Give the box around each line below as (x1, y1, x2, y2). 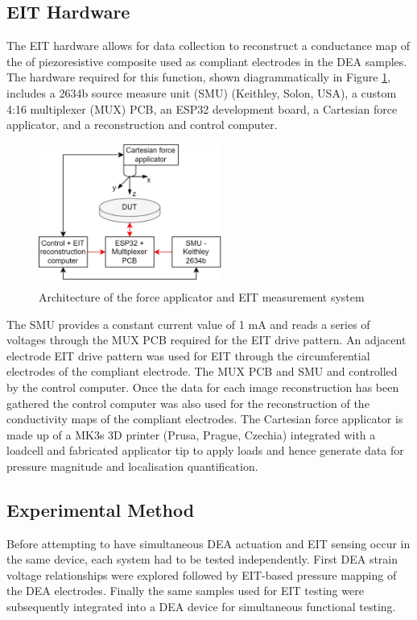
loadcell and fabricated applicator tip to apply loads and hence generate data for (6, 442, 404, 459)
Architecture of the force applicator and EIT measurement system (39, 288, 365, 305)
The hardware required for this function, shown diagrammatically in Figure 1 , (6, 69, 391, 85)
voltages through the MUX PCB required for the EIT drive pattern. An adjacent (6, 331, 407, 348)
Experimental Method (6, 497, 195, 522)
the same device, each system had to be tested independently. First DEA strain (6, 551, 398, 568)
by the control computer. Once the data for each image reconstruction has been (6, 378, 399, 395)
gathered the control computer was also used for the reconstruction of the (6, 394, 370, 411)
